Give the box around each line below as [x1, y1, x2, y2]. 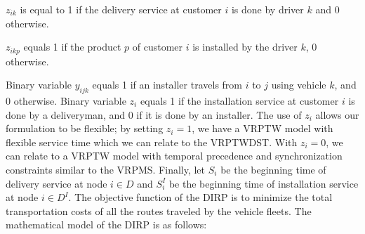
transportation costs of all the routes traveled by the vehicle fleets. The [6, 203, 312, 218]
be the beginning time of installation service [168, 176, 359, 190]
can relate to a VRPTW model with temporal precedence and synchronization [6, 148, 343, 163]
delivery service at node [6, 176, 107, 190]
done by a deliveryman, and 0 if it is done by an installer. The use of [6, 107, 302, 122]
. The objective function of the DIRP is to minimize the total [68, 190, 333, 204]
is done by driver [231, 2, 304, 16]
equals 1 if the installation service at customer [140, 93, 339, 108]
